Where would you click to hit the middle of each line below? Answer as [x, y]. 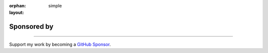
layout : [17, 13]
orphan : [18, 6]
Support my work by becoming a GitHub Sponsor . [60, 44]
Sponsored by [31, 27]
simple [55, 6]
